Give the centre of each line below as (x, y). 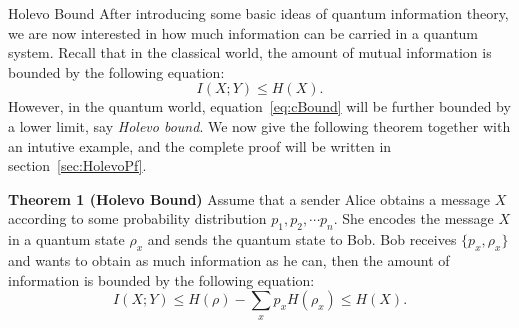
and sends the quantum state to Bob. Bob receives (302, 239)
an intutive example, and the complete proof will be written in (200, 145)
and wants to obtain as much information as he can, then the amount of (229, 259)
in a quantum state (66, 239)
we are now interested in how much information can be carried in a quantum (243, 32)
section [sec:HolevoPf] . (77, 165)
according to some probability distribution (137, 218)
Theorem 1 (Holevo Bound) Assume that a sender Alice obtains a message (249, 198)
